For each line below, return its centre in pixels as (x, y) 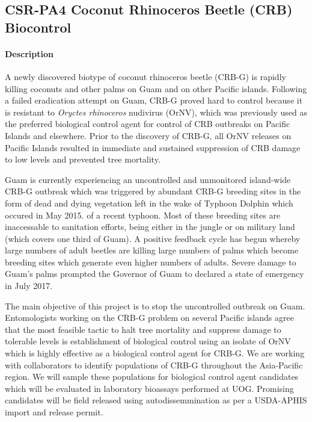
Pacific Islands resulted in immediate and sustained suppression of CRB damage (153, 147)
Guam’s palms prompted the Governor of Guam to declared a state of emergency (154, 274)
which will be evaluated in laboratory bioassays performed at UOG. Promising (149, 388)
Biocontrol (38, 27)
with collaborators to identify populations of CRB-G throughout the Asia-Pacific (154, 365)
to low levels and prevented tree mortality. (83, 159)
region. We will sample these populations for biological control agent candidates (152, 377)
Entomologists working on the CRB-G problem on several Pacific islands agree (149, 318)
